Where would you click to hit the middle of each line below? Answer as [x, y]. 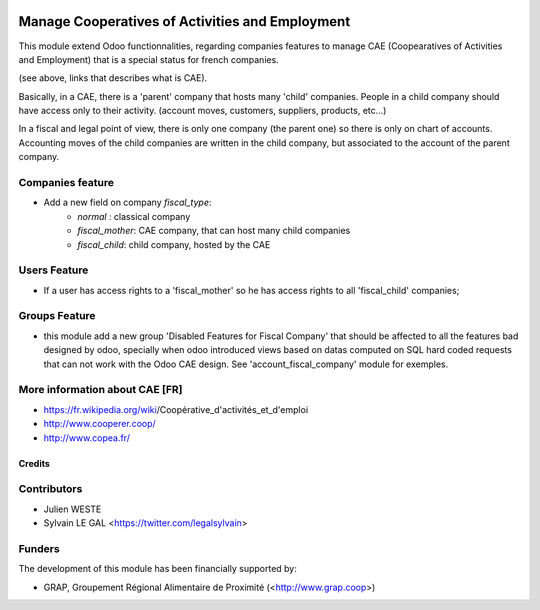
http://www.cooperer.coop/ [100, 424]
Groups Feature [57, 316]
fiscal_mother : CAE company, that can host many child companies [214, 231]
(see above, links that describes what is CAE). [113, 78]
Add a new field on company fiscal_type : [127, 202]
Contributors [50, 489]
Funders [39, 548]
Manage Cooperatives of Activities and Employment [184, 21]
